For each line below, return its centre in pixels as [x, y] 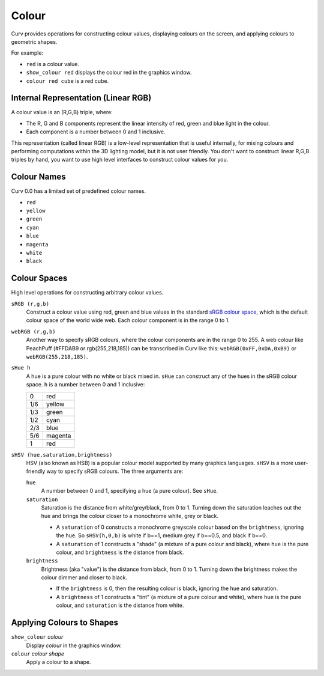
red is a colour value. [52, 64]
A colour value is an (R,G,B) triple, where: [62, 112]
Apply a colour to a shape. [58, 662]
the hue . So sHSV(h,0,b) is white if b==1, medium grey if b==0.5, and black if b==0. [162, 535]
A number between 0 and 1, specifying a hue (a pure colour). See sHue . [130, 491]
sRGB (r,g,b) [30, 304]
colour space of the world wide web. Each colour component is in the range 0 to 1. [128, 320]
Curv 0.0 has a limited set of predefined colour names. [79, 191]
